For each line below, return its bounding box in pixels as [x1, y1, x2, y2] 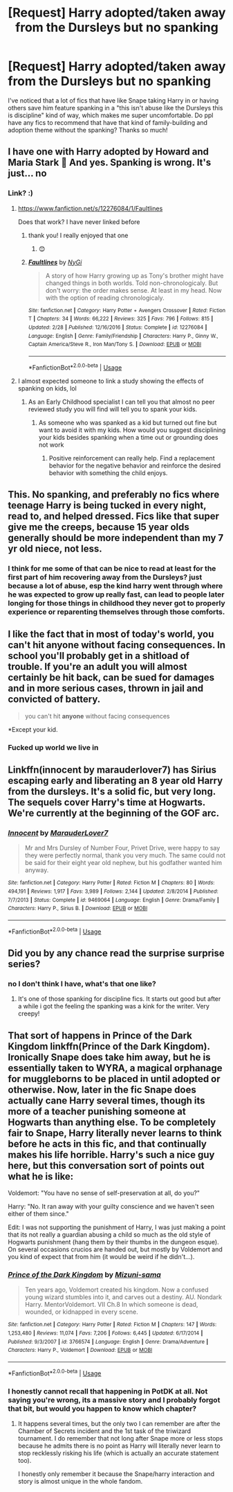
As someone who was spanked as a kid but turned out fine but [38, 418, 217, 427]
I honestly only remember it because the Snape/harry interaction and [17, 1469, 215, 1478]
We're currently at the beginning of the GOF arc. [8, 807, 220, 819]
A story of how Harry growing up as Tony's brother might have [45, 271, 224, 280]
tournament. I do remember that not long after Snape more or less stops [17, 1434, 223, 1442]
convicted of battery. [8, 694, 101, 705]
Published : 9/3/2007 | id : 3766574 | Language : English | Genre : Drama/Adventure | [8, 1338, 209, 1345]
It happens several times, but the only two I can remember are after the [17, 1419, 221, 1427]
